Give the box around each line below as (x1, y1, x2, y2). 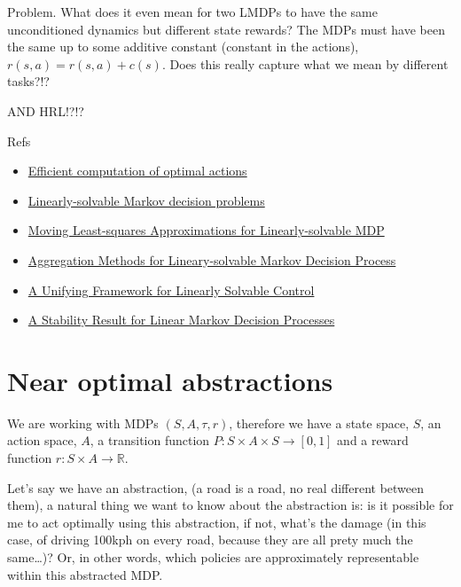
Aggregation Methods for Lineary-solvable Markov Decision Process (27, 250, 396, 269)
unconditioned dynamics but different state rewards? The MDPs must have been (7, 20, 445, 38)
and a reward (337, 431, 409, 450)
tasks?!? (7, 72, 50, 90)
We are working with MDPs (7, 413, 159, 432)
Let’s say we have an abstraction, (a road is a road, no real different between (7, 478, 425, 497)
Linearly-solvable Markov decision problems (27, 191, 265, 209)
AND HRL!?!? (7, 101, 84, 120)
